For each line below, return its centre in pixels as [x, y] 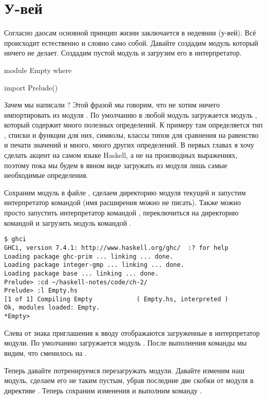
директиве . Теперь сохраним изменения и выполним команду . [103, 390]
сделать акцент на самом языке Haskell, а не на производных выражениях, [121, 155]
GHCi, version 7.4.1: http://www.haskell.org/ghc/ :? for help [116, 248]
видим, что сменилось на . [45, 352]
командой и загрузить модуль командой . [68, 222]
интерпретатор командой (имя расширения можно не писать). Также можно [122, 202]
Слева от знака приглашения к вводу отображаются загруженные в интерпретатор [132, 332]
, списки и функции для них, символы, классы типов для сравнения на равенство [131, 134]
